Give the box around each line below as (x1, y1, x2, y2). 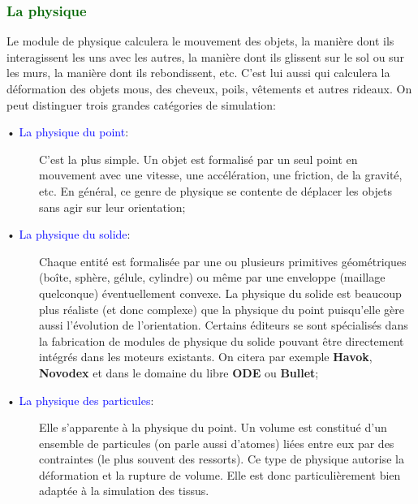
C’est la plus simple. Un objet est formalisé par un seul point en (39, 150, 358, 167)
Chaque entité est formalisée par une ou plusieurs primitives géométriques (39, 252, 407, 269)
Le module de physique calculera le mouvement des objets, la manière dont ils (6, 32, 394, 50)
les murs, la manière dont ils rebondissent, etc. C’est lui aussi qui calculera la (6, 64, 390, 81)
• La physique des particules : (6, 391, 154, 408)
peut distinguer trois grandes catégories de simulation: (6, 96, 276, 113)
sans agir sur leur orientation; (39, 198, 186, 215)
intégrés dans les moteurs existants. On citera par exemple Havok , (39, 348, 373, 365)
